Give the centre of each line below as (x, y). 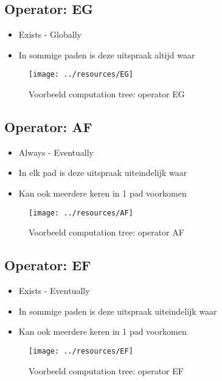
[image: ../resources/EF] (81, 351)
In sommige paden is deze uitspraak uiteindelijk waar (118, 311)
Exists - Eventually (54, 291)
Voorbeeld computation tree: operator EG (107, 94)
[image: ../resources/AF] (81, 213)
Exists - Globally (50, 34)
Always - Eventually (56, 152)
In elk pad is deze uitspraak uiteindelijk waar (103, 173)
